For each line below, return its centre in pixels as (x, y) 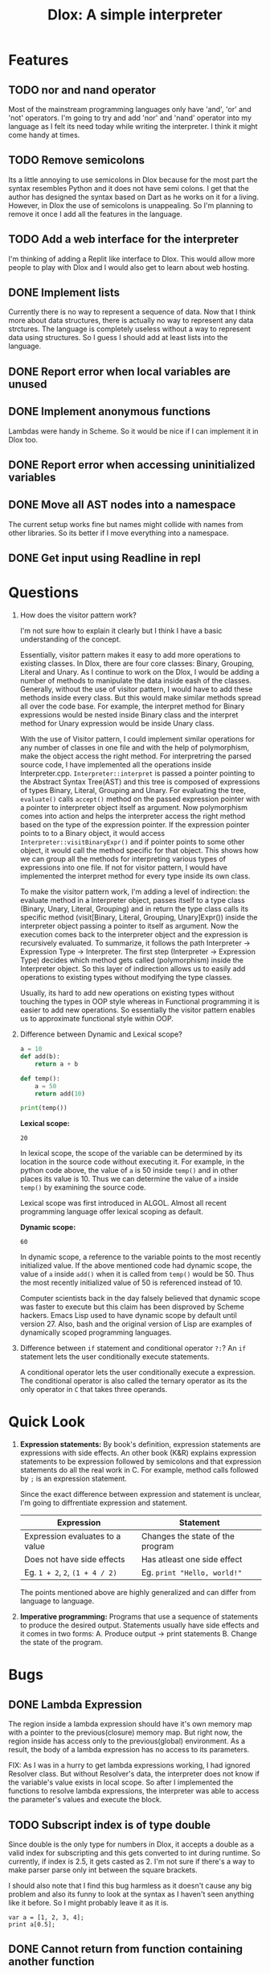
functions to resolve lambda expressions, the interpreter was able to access (134, 1791)
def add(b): (40, 1057)
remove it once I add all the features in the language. (96, 214)
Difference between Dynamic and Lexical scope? (101, 1034)
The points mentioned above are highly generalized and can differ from (138, 1593)
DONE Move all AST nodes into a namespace (122, 505)
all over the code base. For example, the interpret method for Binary (132, 706)
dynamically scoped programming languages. (96, 1332)
